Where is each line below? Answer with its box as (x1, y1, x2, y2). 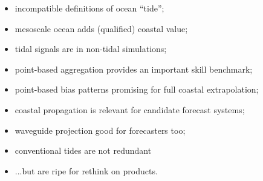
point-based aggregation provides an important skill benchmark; (15, 62, 253, 75)
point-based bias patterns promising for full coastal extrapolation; (15, 83, 259, 96)
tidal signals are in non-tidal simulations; (15, 42, 167, 55)
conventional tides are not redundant (15, 144, 152, 157)
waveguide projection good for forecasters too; (15, 123, 186, 136)
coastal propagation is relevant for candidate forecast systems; (15, 103, 245, 116)
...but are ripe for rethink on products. (15, 164, 158, 177)
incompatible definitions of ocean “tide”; (15, 2, 164, 14)
